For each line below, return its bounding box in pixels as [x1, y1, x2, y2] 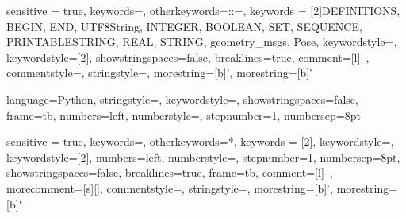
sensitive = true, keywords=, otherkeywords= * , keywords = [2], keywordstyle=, [6, 133, 394, 150]
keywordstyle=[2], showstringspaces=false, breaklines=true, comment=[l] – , [6, 48, 370, 65]
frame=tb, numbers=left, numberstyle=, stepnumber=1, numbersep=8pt [6, 106, 361, 123]
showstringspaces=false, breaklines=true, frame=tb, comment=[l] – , [6, 164, 333, 181]
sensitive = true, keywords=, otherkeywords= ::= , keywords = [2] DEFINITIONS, [6, 2, 400, 18]
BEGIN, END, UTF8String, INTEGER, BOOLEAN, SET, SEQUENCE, [6, 17, 362, 34]
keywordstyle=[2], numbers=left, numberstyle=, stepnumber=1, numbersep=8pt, [6, 148, 400, 165]
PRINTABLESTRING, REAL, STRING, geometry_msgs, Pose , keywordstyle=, [6, 33, 397, 50]
